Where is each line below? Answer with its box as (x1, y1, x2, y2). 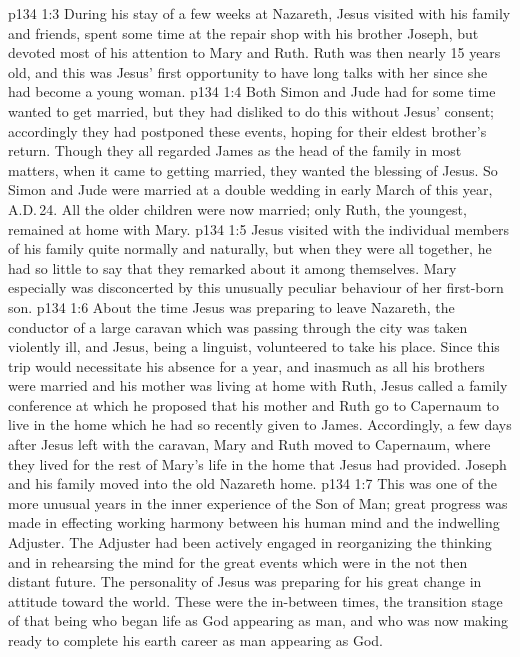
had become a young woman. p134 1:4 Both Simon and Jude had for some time (8, 81, 496, 102)
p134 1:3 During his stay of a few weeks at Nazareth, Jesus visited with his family (8, 3, 511, 23)
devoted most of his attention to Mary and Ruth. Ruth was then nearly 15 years (8, 42, 501, 63)
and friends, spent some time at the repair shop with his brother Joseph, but (8, 22, 479, 43)
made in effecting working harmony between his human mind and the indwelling (8, 512, 500, 533)
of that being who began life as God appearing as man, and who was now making (8, 610, 509, 631)
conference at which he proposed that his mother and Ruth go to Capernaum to (8, 394, 499, 415)
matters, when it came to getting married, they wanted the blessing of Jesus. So (8, 159, 498, 180)
